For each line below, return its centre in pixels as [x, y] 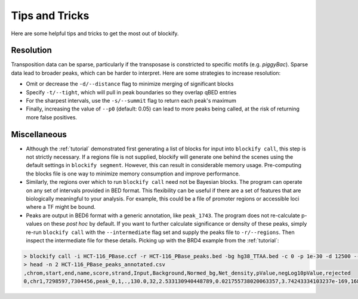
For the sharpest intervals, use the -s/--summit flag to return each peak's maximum [131, 101]
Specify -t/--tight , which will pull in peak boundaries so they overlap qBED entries [131, 92]
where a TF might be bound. [61, 207]
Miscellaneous [39, 134]
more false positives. [52, 117]
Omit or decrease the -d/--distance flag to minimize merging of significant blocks [130, 84]
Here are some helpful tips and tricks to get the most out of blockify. [95, 33]
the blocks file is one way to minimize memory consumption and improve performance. [133, 174]
